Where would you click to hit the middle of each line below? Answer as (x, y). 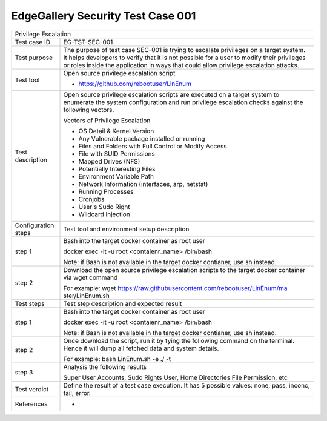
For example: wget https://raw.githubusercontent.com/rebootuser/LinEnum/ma (175, 288)
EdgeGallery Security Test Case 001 (104, 16)
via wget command (91, 277)
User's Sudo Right (104, 207)
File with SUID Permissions (117, 153)
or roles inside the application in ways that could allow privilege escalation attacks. (181, 65)
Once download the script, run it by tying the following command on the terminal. (179, 340)
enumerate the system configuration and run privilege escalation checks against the (183, 102)
